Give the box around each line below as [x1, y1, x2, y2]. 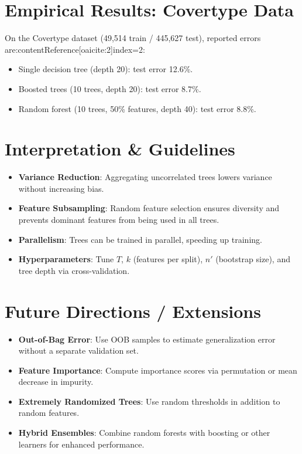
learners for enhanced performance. [18, 438, 145, 450]
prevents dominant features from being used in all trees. [18, 214, 219, 225]
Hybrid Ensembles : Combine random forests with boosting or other [18, 426, 270, 439]
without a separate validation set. [18, 344, 139, 357]
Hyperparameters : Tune [18, 253, 114, 265]
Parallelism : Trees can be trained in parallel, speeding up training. [18, 233, 262, 245]
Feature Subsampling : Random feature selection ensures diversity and [18, 202, 280, 214]
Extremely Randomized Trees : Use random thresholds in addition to [18, 395, 280, 407]
